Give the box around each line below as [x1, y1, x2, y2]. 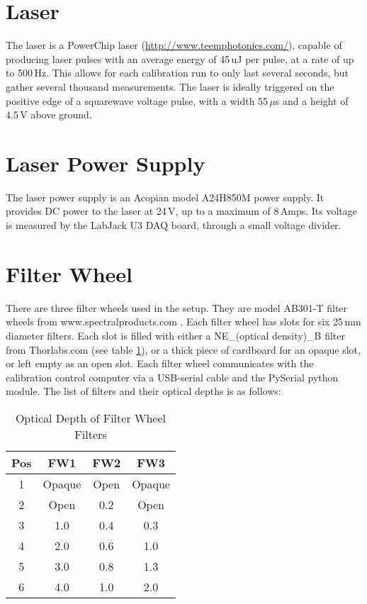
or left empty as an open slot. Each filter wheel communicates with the [6, 356, 314, 371]
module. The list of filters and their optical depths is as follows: [6, 384, 281, 398]
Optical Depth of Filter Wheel [15, 409, 166, 426]
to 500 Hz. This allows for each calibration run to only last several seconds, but [6, 65, 349, 80]
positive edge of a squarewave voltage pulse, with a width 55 [6, 93, 269, 108]
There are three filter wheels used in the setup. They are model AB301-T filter [6, 300, 348, 315]
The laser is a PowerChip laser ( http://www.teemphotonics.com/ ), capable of [6, 38, 342, 52]
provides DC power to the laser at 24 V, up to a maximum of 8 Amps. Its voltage [6, 203, 358, 218]
